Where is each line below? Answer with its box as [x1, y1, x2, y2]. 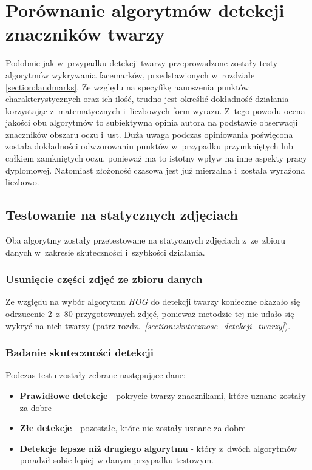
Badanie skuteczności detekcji [5, 345, 154, 360]
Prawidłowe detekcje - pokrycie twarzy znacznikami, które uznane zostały [19, 389, 306, 402]
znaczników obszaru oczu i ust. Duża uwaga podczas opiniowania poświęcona [5, 128, 293, 140]
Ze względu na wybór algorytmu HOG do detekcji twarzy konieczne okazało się [5, 295, 300, 308]
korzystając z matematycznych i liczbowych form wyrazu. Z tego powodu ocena [5, 104, 305, 117]
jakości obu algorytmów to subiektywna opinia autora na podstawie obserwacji [5, 116, 298, 129]
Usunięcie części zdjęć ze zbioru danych [5, 271, 203, 287]
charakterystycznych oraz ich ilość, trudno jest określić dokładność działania [5, 92, 289, 105]
